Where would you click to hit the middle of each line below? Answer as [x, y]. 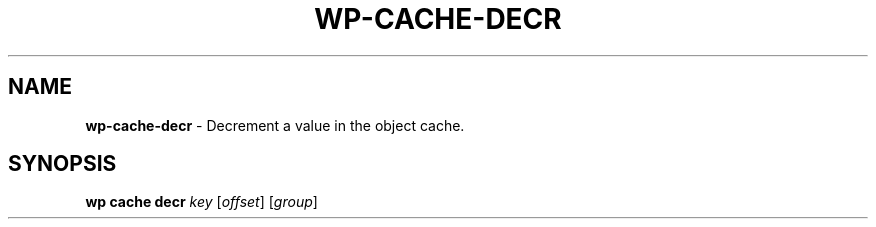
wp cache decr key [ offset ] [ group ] [201, 202]
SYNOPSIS [62, 164]
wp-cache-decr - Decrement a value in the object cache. [275, 125]
